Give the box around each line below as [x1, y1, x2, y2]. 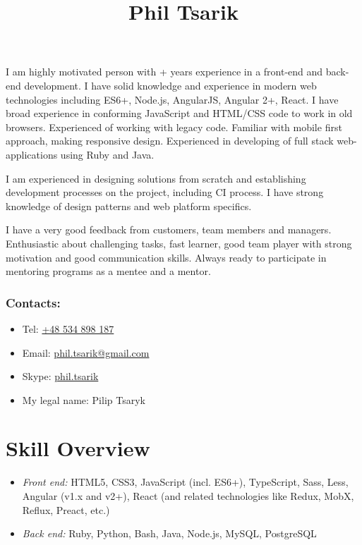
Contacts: [6, 293, 61, 311]
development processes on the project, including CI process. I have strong [6, 185, 324, 200]
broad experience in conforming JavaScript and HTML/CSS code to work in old [6, 106, 353, 121]
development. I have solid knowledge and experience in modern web [24, 78, 317, 92]
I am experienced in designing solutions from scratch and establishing [6, 171, 306, 185]
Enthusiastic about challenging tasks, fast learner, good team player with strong [6, 235, 352, 250]
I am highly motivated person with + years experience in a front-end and [6, 64, 323, 79]
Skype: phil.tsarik [22, 369, 99, 384]
